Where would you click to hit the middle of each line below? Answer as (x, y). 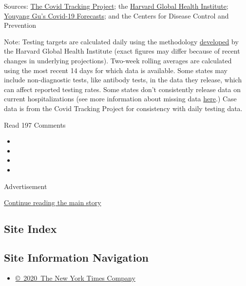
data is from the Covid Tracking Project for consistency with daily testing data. (123, 108)
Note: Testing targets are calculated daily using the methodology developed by (121, 41)
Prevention (20, 25)
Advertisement (26, 186)
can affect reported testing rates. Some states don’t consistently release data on (122, 89)
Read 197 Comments (35, 124)
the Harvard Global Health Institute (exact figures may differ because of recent (122, 51)
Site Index (30, 229)
